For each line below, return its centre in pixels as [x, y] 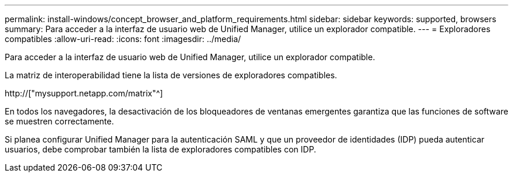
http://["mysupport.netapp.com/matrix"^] [84, 93]
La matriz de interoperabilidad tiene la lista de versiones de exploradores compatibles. [171, 75]
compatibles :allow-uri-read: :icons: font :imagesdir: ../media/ [123, 39]
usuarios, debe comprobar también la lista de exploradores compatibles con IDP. [160, 149]
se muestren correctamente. [59, 121]
